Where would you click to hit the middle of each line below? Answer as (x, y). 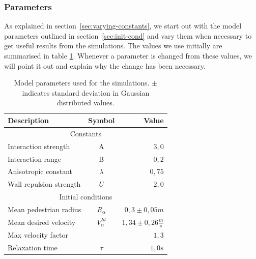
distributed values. (86, 103)
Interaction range (35, 159)
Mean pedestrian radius (45, 209)
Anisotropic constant (40, 171)
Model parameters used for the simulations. (82, 83)
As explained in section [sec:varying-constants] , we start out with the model (123, 26)
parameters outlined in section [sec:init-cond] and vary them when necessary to (128, 35)
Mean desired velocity (42, 222)
